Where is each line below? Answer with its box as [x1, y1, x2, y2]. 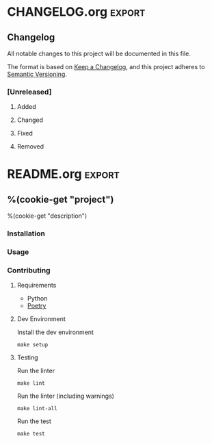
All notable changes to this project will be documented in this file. [7, 49, 191, 58]
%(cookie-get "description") [7, 212, 88, 220]
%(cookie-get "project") [7, 193, 114, 205]
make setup [16, 342, 49, 349]
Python [27, 294, 48, 303]
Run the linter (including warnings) [16, 392, 115, 401]
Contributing [7, 266, 51, 275]
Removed [16, 142, 44, 151]
